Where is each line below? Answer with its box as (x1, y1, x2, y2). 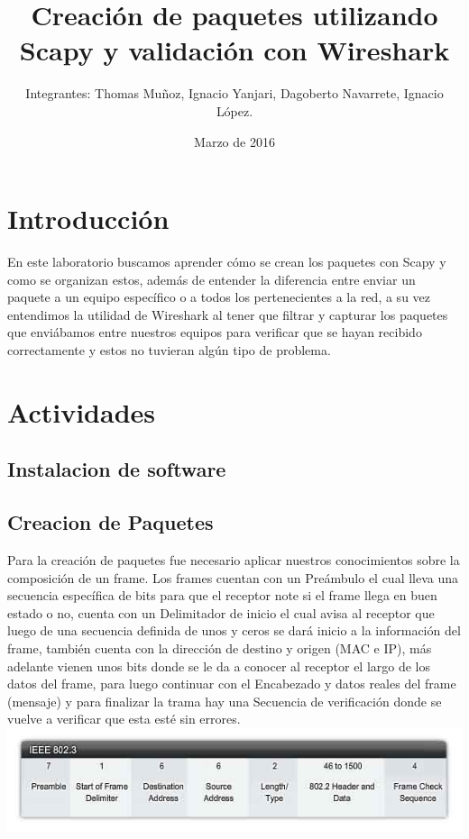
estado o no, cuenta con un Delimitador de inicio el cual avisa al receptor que (7, 603, 435, 622)
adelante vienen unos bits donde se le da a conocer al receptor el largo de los (7, 656, 431, 675)
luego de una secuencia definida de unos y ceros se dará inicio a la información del (7, 621, 461, 640)
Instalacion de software (7, 455, 226, 483)
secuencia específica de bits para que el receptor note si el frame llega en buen (7, 586, 437, 605)
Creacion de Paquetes (7, 508, 214, 536)
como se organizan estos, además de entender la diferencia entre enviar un (7, 269, 416, 288)
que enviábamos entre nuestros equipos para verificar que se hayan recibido (7, 323, 422, 342)
